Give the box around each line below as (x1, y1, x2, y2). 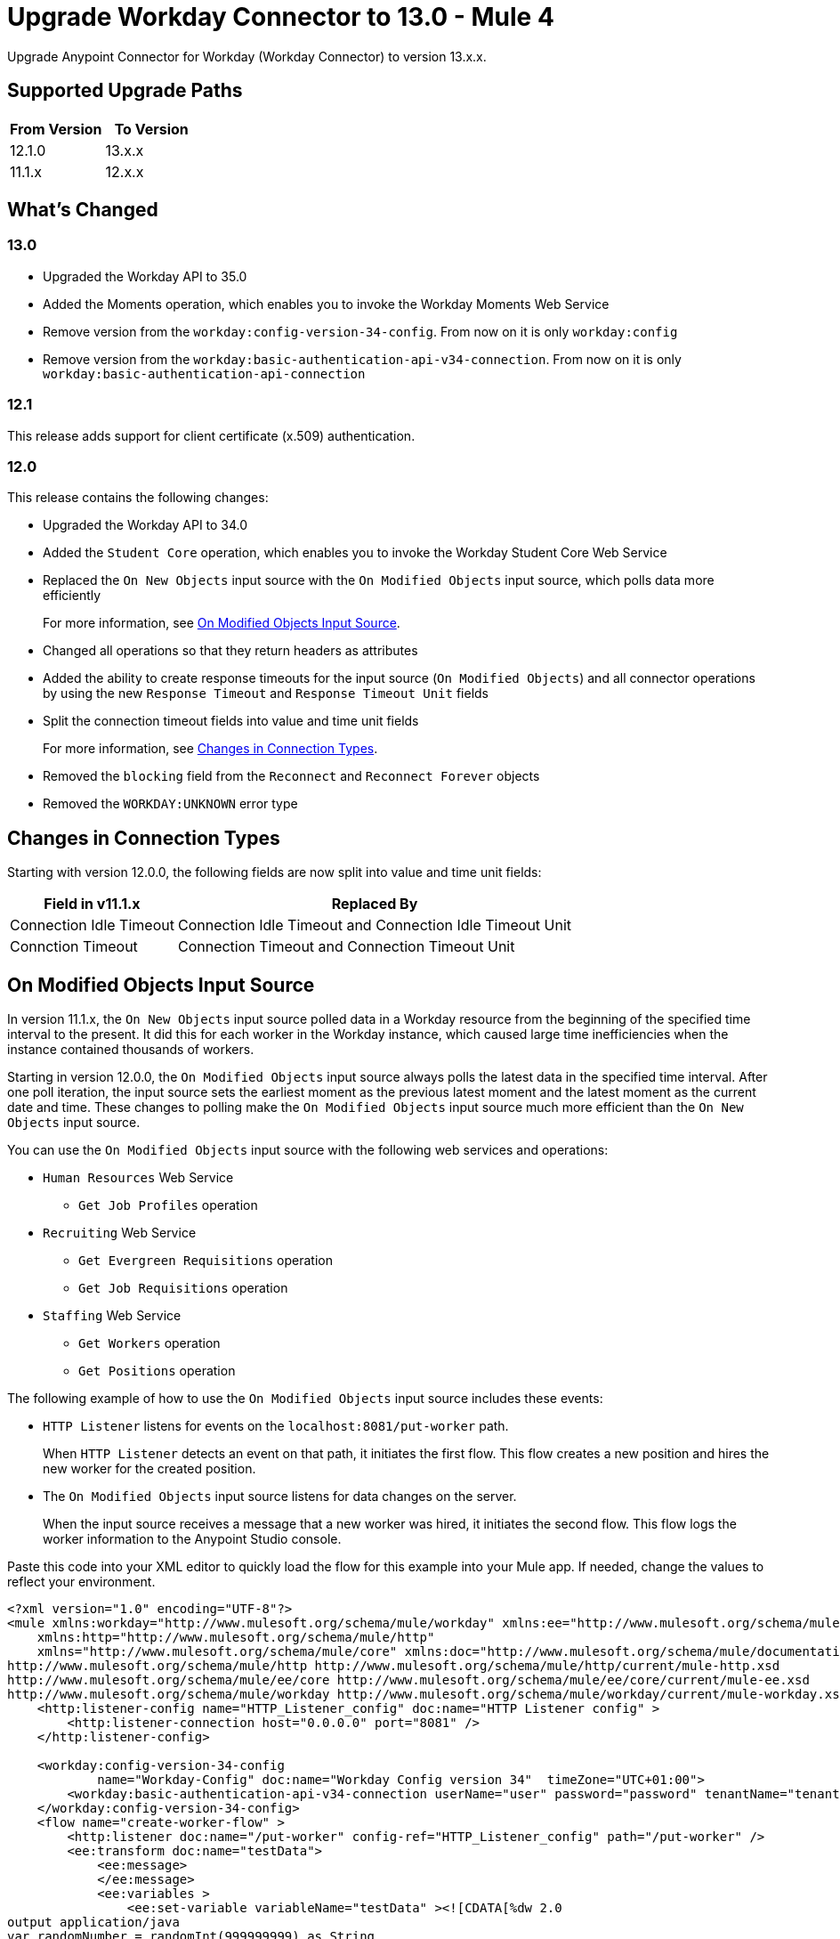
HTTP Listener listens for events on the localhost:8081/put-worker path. (43, 1418, 509, 1433)
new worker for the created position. (43, 1461, 256, 1476)
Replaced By (331, 895, 418, 913)
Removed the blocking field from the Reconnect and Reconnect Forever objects (43, 768, 540, 784)
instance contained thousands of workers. (7, 1042, 254, 1057)
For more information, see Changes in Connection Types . (43, 741, 378, 757)
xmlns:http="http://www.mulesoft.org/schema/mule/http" (36, 1630, 435, 1644)
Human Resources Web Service (43, 1170, 234, 1185)
